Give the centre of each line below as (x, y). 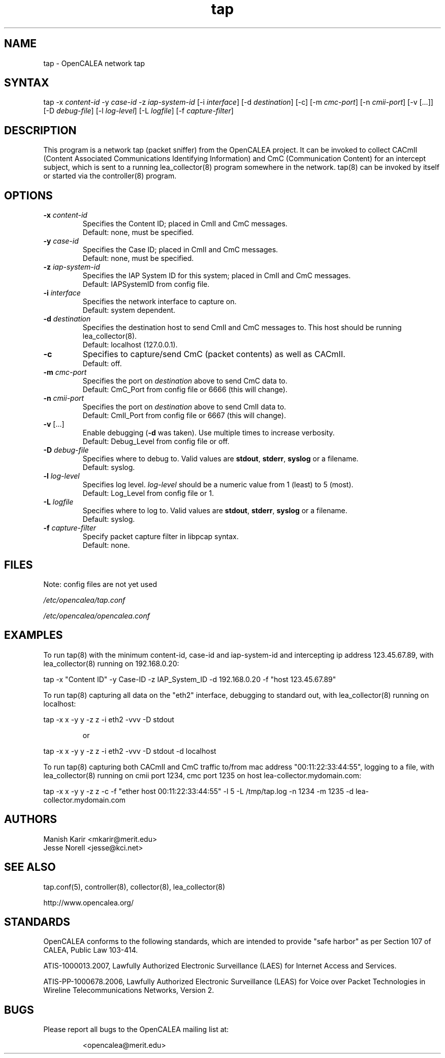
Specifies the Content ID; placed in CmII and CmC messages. (185, 224)
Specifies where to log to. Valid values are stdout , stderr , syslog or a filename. (215, 511)
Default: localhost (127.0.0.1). (130, 345)
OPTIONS (28, 195)
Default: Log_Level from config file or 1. (148, 493)
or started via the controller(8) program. (110, 176)
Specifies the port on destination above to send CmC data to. (185, 381)
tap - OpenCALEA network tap (94, 63)
